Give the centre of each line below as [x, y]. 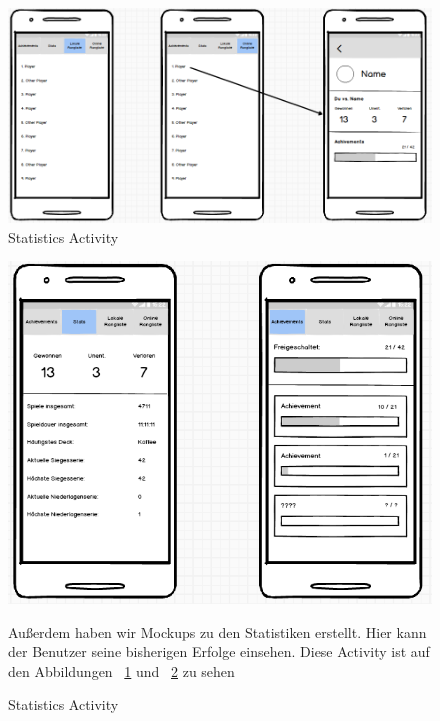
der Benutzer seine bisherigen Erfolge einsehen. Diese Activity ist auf [219, 651]
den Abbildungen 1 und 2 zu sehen [121, 670]
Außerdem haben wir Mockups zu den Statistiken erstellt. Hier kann [217, 631]
